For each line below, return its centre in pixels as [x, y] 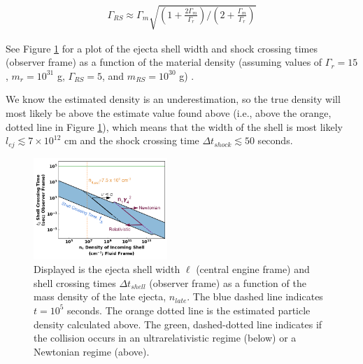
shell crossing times [75, 282]
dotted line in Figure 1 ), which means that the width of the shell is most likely [174, 126]
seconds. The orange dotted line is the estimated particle [189, 310]
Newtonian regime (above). [92, 351]
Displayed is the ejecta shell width [107, 269]
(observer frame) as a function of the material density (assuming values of [164, 62]
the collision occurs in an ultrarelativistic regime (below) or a [165, 338]
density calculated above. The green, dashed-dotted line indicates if [178, 324]
